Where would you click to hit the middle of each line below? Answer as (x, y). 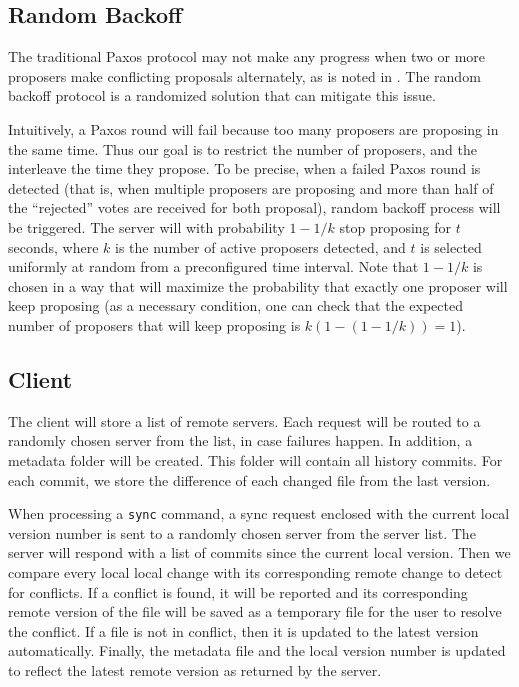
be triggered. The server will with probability (146, 226)
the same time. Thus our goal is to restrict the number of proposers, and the (242, 148)
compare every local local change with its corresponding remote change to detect (255, 571)
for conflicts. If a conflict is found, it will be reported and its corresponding (238, 591)
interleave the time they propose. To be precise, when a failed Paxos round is (244, 168)
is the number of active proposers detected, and (260, 246)
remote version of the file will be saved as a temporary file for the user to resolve (255, 611)
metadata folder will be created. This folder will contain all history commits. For (255, 459)
